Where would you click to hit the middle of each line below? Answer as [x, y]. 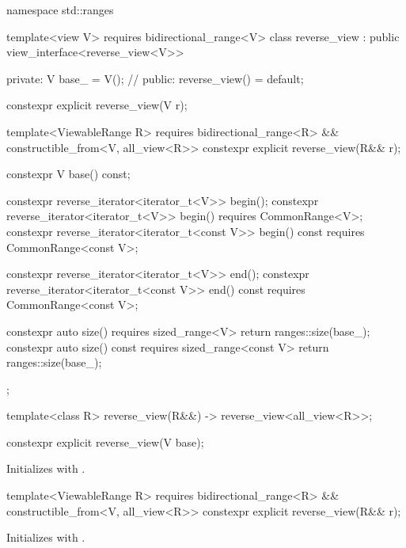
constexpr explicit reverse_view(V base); [105, 441]
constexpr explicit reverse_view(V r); [97, 105]
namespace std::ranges [60, 10]
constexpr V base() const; [68, 174]
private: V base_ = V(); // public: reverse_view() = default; [155, 78]
